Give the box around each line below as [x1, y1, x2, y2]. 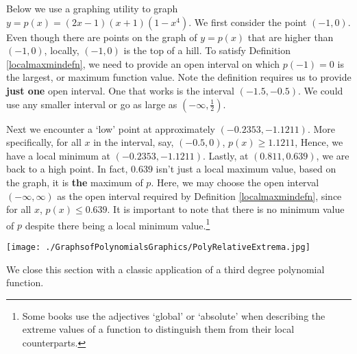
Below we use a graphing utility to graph [6, 1, 178, 15]
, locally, [44, 43, 79, 58]
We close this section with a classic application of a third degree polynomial [6, 262, 325, 276]
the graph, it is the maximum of [6, 175, 143, 189]
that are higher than [247, 29, 334, 44]
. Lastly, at [203, 148, 249, 162]
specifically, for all [6, 135, 82, 149]
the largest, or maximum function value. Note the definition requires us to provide [6, 70, 352, 84]
